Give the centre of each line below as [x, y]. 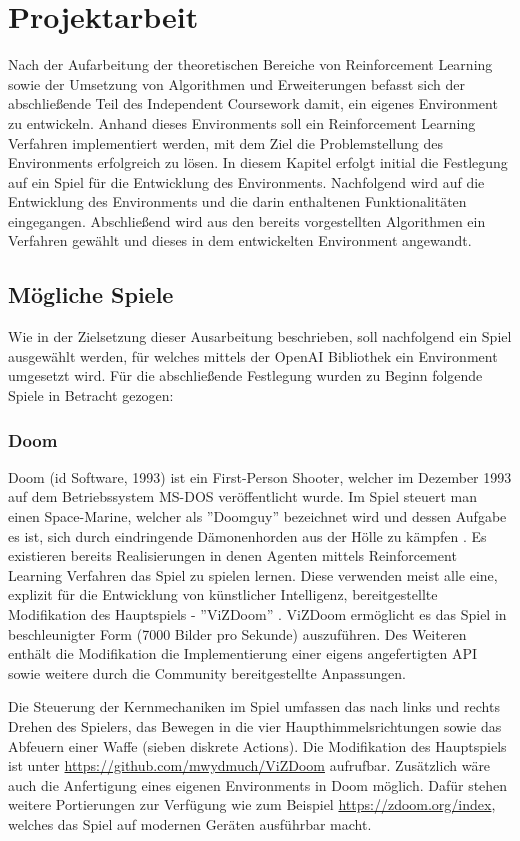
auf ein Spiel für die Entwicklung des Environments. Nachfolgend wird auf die [246, 181]
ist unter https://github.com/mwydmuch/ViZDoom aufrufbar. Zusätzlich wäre [249, 765]
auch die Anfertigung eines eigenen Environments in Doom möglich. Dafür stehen [258, 784]
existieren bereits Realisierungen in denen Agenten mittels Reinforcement [232, 555]
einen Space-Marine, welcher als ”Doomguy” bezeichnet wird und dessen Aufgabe [257, 516]
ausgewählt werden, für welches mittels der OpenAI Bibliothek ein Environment [253, 355]
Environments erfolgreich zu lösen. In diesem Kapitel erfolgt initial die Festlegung [258, 162]
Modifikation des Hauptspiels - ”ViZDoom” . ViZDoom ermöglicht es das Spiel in [257, 614]
